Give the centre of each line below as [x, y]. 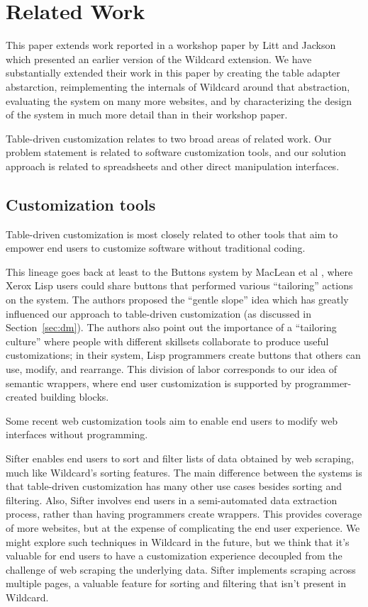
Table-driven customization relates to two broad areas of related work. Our [169, 138]
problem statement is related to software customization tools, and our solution [176, 152]
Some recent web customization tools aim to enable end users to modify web [172, 420]
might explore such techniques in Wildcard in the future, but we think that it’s [178, 541]
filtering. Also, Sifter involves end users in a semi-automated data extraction [172, 500]
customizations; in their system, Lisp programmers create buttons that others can [183, 355]
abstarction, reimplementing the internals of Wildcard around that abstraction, [178, 86]
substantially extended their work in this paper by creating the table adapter [173, 73]
